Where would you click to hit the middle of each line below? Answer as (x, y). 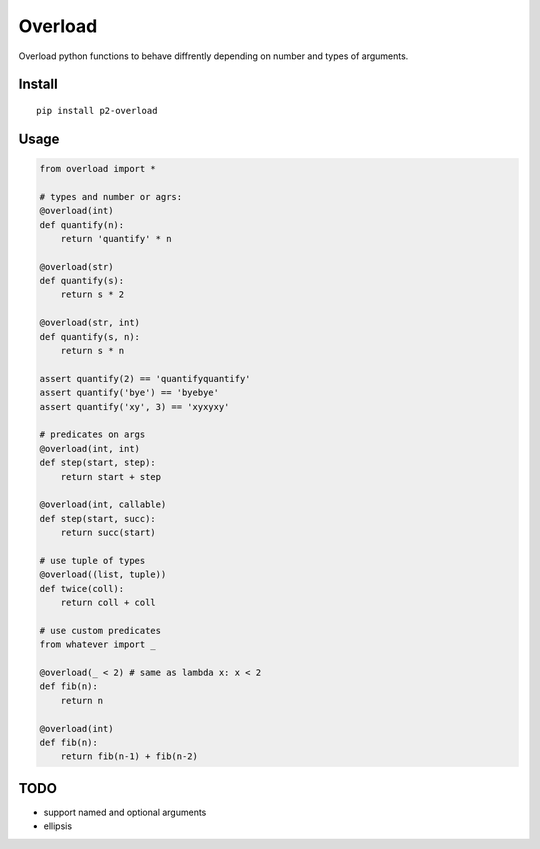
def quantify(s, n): (89, 336)
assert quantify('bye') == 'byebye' (129, 393)
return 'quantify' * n (116, 238)
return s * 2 (92, 294)
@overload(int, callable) (103, 504)
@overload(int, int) (89, 448)
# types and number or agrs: (111, 196)
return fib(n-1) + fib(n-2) (129, 756)
